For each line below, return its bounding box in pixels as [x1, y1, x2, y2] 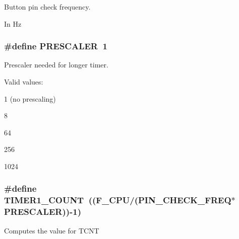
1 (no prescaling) [4, 93, 56, 104]
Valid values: [4, 76, 43, 87]
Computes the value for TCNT [4, 225, 99, 235]
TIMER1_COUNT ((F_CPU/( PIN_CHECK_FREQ [4, 194, 231, 206]
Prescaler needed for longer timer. [4, 59, 108, 70]
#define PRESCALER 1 [4, 40, 107, 52]
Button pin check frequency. [4, 2, 91, 12]
